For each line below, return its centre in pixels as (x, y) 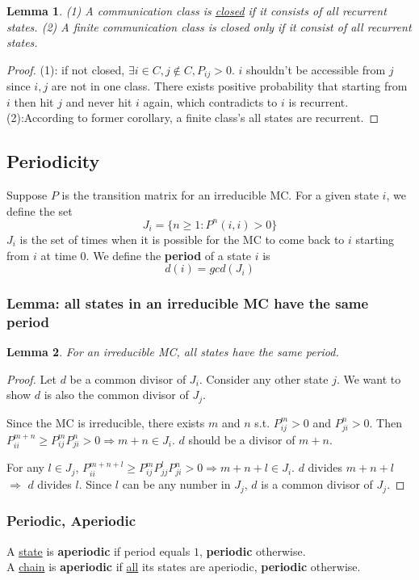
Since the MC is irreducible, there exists (106, 422)
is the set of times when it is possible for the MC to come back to (182, 239)
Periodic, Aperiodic (71, 521)
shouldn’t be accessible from (316, 69)
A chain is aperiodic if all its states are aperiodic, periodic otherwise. (184, 567)
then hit (34, 101)
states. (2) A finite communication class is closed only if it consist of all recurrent (209, 26)
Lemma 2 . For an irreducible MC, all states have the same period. (173, 352)
